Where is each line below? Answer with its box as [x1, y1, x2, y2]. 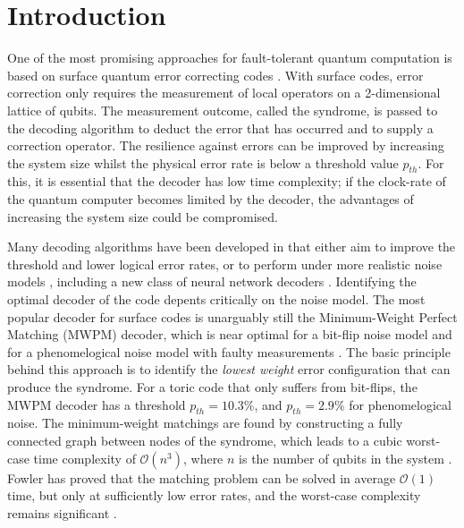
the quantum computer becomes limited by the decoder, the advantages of [7, 190, 414, 209]
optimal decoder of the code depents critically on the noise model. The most [7, 290, 426, 309]
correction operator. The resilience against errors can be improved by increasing [7, 136, 444, 155]
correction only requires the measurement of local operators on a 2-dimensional [7, 83, 441, 102]
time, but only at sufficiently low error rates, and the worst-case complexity [7, 486, 421, 505]
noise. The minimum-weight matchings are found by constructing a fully [7, 413, 403, 432]
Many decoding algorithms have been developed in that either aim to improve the [7, 237, 456, 256]
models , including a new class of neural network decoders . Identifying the [7, 272, 417, 291]
